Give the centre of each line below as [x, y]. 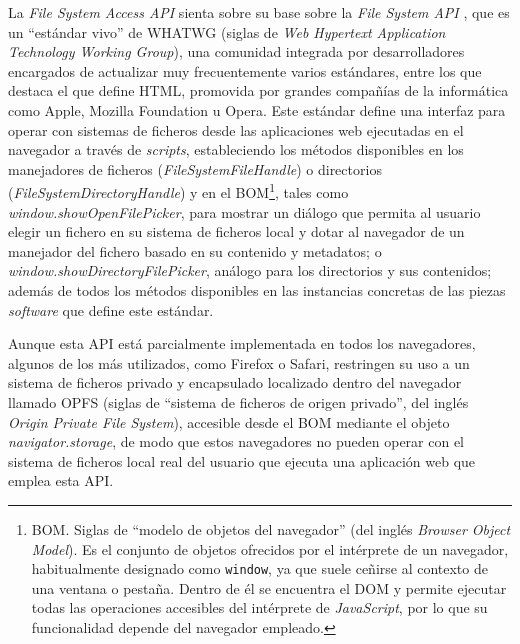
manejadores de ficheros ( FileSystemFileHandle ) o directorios [195, 168]
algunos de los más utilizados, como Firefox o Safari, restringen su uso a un [239, 362]
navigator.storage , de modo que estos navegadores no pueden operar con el [236, 441]
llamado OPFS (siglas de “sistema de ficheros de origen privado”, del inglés [238, 401]
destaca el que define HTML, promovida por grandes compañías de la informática [258, 90]
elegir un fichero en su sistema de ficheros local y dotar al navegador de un [236, 231]
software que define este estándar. [111, 309]
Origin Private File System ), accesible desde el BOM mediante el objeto [229, 421]
